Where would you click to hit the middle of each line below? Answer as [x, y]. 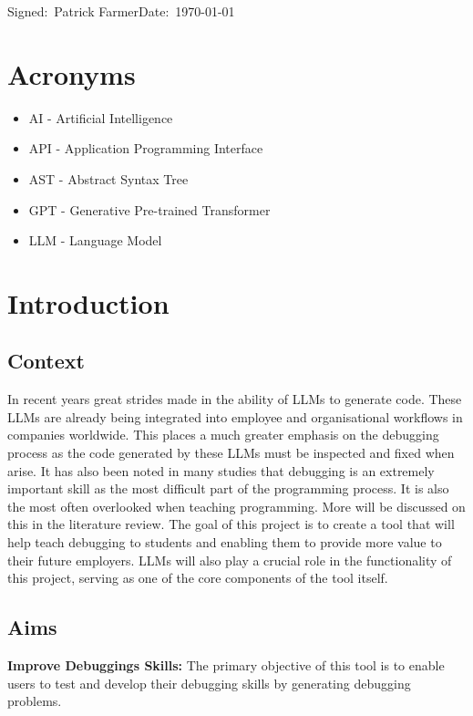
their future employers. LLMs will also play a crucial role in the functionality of [230, 560]
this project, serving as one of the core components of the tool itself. [198, 578]
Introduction [88, 302]
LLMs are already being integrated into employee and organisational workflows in [235, 416]
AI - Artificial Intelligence [101, 117]
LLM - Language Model [95, 240]
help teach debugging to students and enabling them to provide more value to [225, 542]
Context [46, 361]
